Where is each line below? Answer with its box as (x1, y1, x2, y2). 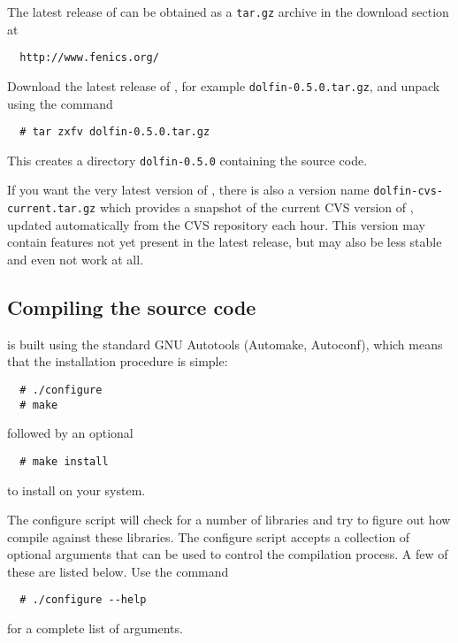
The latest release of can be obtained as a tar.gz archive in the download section (7, 3, 449, 20)
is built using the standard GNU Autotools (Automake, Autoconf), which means (7, 334, 443, 353)
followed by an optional (7, 424, 134, 442)
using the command (7, 94, 113, 112)
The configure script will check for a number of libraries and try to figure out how (7, 510, 451, 529)
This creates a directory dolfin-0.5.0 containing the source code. (7, 150, 368, 169)
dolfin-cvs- (373, 185, 444, 198)
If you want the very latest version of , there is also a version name (7, 180, 370, 199)
